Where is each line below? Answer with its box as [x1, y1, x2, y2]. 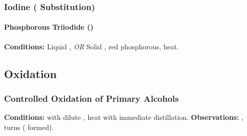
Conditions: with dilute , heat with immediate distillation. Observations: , [4, 112, 243, 122]
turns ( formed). [4, 121, 54, 132]
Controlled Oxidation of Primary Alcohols [4, 92, 179, 104]
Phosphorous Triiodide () [4, 22, 94, 32]
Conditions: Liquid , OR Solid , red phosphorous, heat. [4, 41, 179, 51]
